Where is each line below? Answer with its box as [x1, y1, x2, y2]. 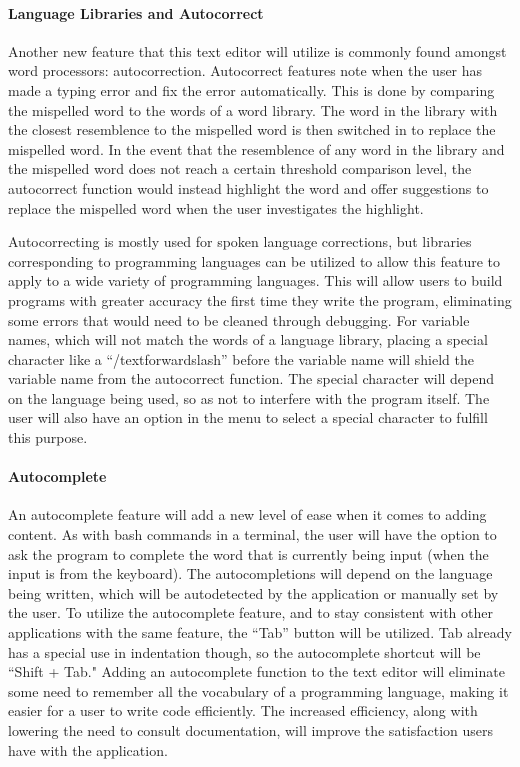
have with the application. [8, 739, 168, 760]
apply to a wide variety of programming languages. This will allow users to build [8, 270, 503, 291]
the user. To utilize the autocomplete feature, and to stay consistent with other [8, 602, 493, 623]
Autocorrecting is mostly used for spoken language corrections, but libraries [8, 231, 472, 252]
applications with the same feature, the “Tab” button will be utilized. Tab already [8, 622, 512, 643]
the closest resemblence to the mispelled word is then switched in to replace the [8, 119, 496, 140]
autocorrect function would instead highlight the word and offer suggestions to [8, 177, 489, 198]
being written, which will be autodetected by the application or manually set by [8, 582, 499, 603]
